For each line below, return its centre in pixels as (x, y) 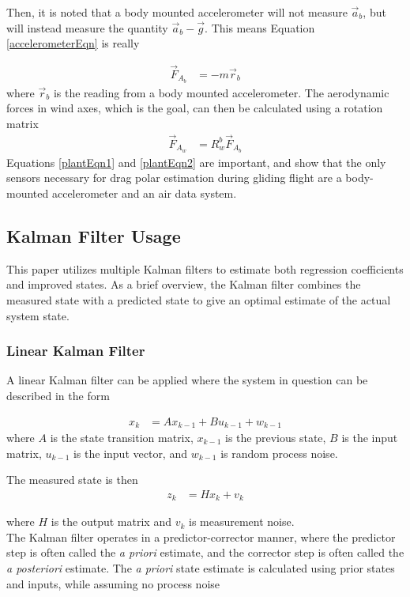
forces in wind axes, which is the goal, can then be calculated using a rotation (195, 108)
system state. (38, 315)
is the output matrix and (111, 521)
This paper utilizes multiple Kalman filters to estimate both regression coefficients (205, 268)
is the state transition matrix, (122, 438)
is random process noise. (279, 453)
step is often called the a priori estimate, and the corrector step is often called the (205, 552)
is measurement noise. (242, 521)
